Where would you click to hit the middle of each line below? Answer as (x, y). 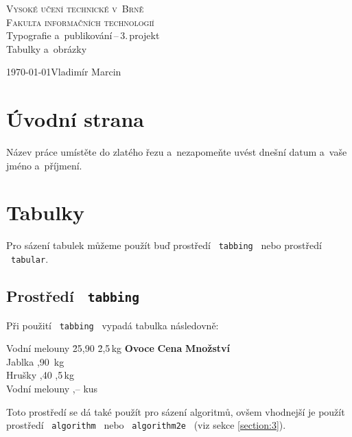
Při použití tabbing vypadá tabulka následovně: (113, 325)
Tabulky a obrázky (47, 48)
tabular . (30, 259)
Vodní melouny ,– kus (52, 388)
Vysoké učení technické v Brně (75, 8)
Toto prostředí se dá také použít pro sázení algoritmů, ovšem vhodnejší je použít (176, 411)
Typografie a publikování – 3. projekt (83, 35)
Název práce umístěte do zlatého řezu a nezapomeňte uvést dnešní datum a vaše (177, 152)
